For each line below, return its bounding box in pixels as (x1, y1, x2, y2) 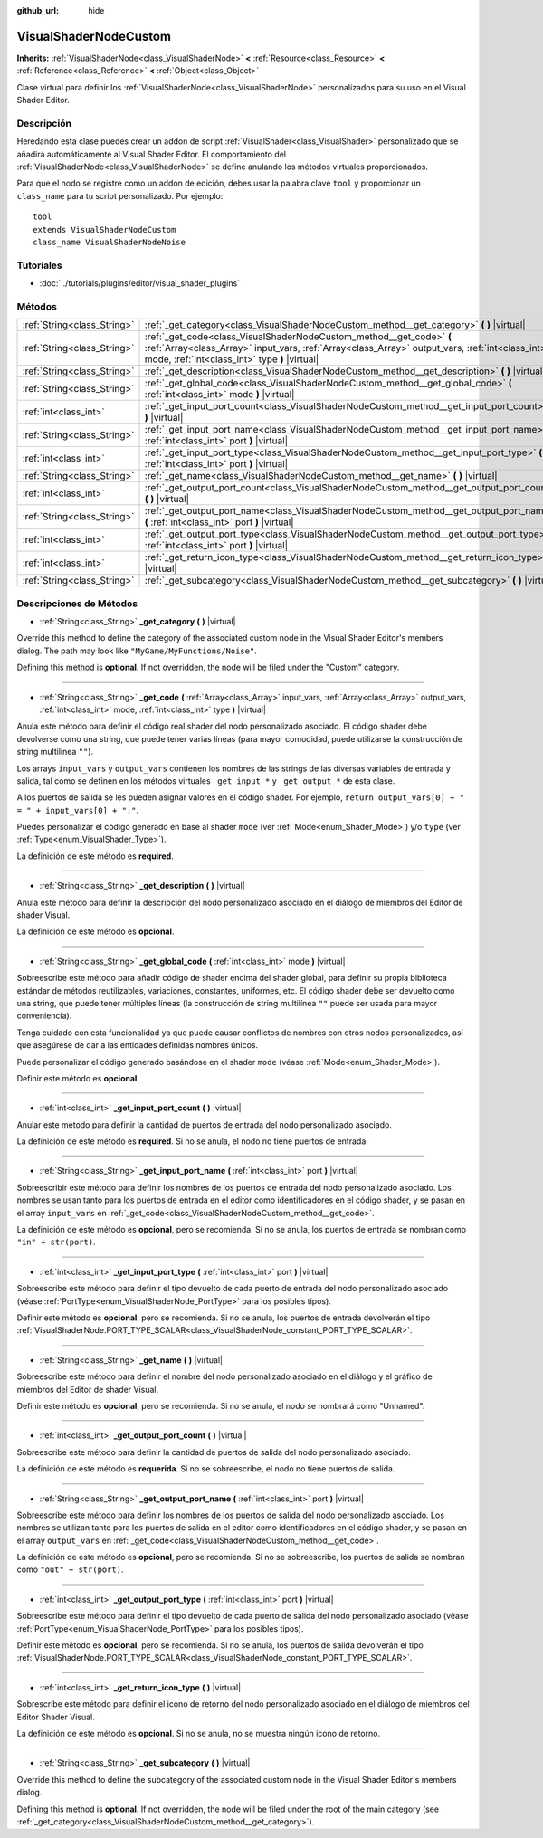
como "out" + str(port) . (16, 1564, 124, 1575)
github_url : (16, 5, 59, 15)
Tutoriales (16, 259, 62, 271)
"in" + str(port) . (16, 1236, 96, 1248)
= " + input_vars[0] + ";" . (16, 805, 139, 815)
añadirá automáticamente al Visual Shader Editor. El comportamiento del (16, 148, 287, 159)
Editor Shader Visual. (16, 1711, 95, 1722)
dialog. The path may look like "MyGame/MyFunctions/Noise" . (16, 645, 257, 656)
